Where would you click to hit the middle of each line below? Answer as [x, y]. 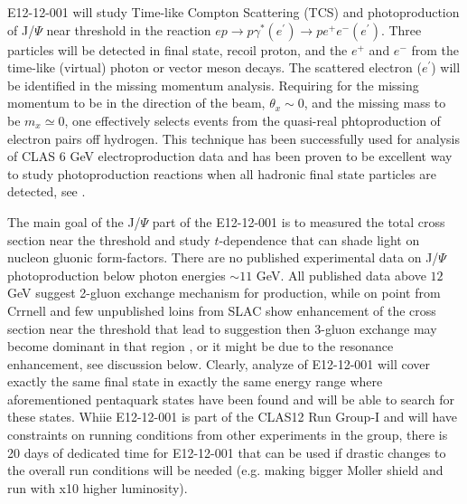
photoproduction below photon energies [117, 275]
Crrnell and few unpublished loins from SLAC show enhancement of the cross [222, 310]
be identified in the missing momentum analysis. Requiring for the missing [213, 85]
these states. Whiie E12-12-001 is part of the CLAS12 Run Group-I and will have [233, 417]
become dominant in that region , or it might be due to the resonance [201, 346]
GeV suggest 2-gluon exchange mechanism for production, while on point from [224, 293]
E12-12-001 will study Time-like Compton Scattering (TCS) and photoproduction [233, 12]
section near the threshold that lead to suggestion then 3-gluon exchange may [222, 328]
